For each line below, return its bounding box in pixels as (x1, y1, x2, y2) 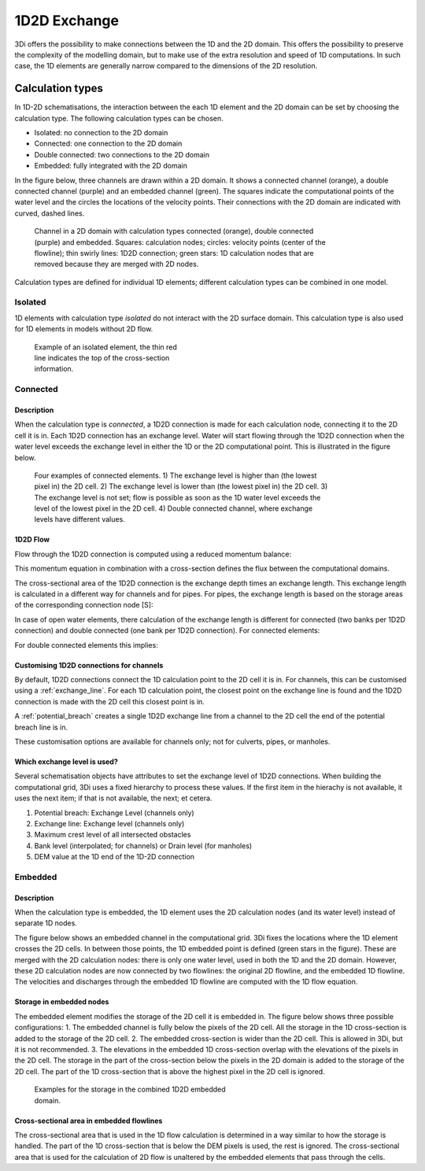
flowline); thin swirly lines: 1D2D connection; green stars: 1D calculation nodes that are (34, 248, 314, 257)
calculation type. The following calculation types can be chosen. (14, 113, 224, 123)
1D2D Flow (14, 535, 50, 545)
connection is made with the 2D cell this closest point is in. (14, 696, 205, 706)
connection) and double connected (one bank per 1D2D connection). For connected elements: (14, 626, 320, 635)
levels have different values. (34, 515, 125, 524)
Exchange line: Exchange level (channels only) (34, 818, 185, 828)
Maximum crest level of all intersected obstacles (34, 830, 191, 840)
